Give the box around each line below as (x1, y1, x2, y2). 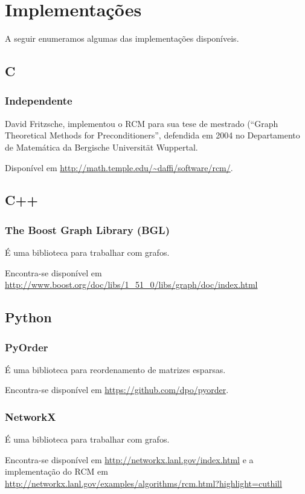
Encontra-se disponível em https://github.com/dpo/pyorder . (5, 383, 229, 396)
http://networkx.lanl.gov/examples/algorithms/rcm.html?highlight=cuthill (5, 477, 282, 490)
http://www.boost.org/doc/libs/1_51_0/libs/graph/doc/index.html (5, 278, 258, 291)
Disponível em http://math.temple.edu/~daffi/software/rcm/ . (5, 161, 233, 174)
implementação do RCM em (5, 465, 108, 478)
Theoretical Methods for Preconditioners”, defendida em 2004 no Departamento (5, 129, 300, 141)
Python (5, 308, 52, 327)
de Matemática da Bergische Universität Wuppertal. (5, 140, 198, 153)
